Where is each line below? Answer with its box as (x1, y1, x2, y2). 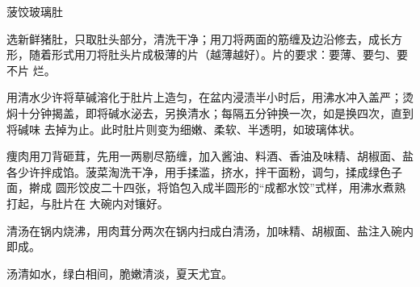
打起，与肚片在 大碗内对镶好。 (6, 194, 169, 211)
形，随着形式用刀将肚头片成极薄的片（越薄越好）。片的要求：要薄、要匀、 (6, 46, 397, 63)
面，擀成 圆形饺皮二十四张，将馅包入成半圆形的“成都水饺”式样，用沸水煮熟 (6, 179, 405, 196)
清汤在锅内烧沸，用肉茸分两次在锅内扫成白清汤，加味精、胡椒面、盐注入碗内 (6, 222, 414, 239)
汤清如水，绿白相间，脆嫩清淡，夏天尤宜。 (6, 264, 233, 281)
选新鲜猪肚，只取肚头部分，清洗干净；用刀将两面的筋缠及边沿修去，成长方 (6, 30, 402, 47)
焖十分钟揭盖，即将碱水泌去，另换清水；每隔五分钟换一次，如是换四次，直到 (6, 104, 414, 121)
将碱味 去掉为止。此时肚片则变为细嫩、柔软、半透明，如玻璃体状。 (6, 120, 361, 137)
